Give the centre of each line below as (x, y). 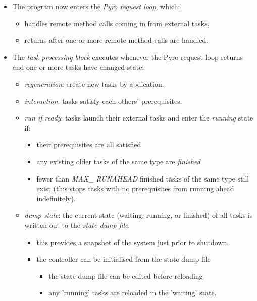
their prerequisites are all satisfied (89, 144)
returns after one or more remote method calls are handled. (116, 40)
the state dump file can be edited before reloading (126, 276)
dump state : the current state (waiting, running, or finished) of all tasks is (139, 215)
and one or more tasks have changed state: (78, 67)
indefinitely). (56, 198)
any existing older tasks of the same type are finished (118, 161)
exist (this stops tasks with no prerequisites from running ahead (135, 188)
